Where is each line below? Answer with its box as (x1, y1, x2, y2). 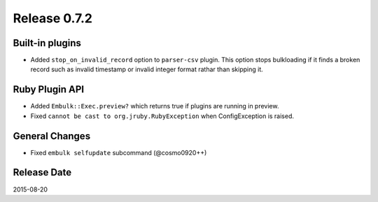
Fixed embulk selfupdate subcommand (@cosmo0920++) (30, 148, 207, 157)
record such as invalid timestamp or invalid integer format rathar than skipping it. (30, 65, 264, 73)
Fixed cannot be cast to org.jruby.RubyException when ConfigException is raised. (30, 112, 294, 120)
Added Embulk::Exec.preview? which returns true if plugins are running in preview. (30, 102, 279, 110)
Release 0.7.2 (13, 10, 92, 26)
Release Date (13, 166, 72, 178)
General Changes (13, 130, 91, 142)
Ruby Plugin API (13, 84, 84, 96)
